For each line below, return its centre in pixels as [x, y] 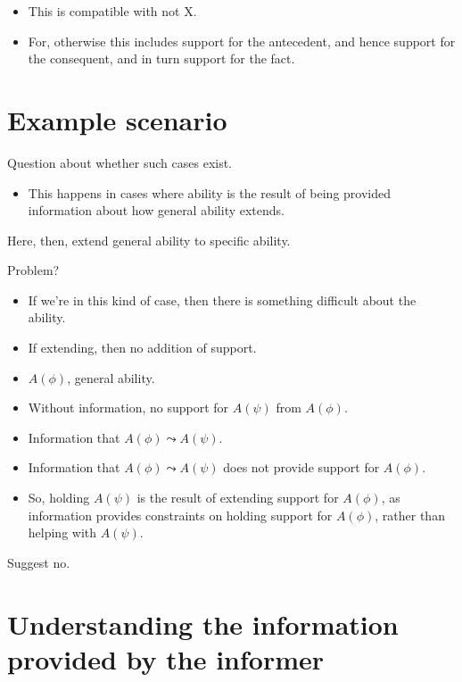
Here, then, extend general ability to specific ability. [149, 240]
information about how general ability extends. [156, 210]
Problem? [33, 270]
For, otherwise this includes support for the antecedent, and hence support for [242, 41]
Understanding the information [203, 624]
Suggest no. [39, 562]
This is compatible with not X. [112, 11]
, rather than [410, 515]
